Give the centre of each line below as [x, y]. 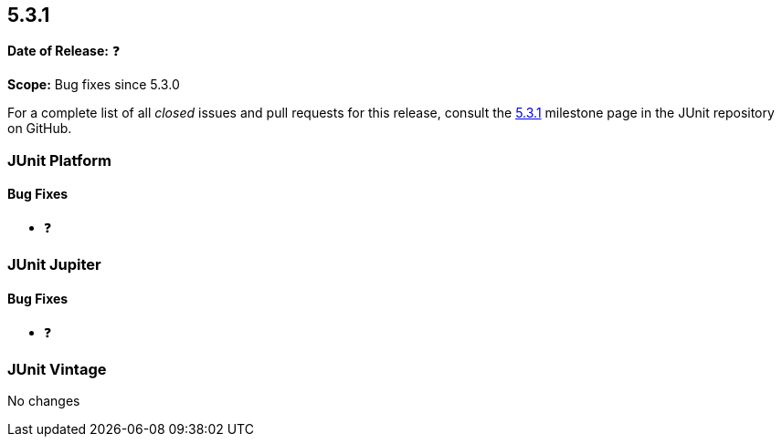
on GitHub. [40, 129]
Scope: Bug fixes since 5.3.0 [94, 85]
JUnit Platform [59, 160]
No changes [44, 401]
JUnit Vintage [57, 369]
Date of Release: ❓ [64, 51]
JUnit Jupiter [54, 265]
